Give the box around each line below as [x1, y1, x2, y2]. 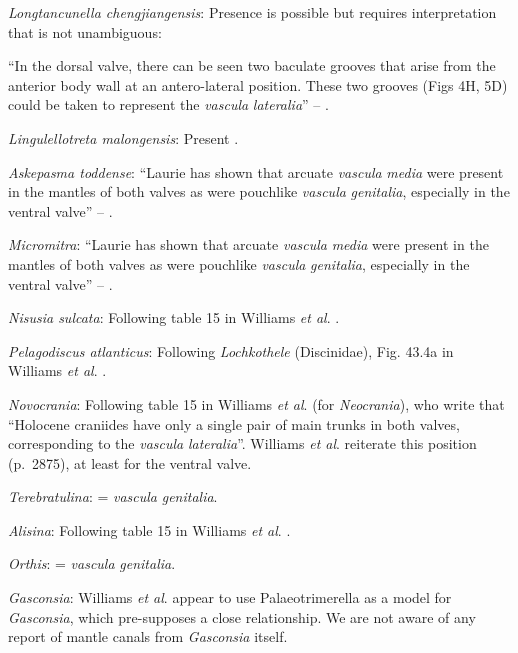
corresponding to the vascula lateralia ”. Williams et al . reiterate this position [8, 433, 477, 454]
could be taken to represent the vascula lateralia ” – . [8, 94, 329, 115]
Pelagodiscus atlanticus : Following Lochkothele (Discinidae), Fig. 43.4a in [8, 340, 454, 361]
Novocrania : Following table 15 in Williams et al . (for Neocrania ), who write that [8, 393, 505, 414]
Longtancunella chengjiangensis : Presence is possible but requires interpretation [8, 2, 497, 22]
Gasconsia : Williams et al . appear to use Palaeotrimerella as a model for [8, 587, 452, 608]
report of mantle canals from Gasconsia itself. [8, 626, 288, 647]
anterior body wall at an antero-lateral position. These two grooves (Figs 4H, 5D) [8, 74, 508, 95]
